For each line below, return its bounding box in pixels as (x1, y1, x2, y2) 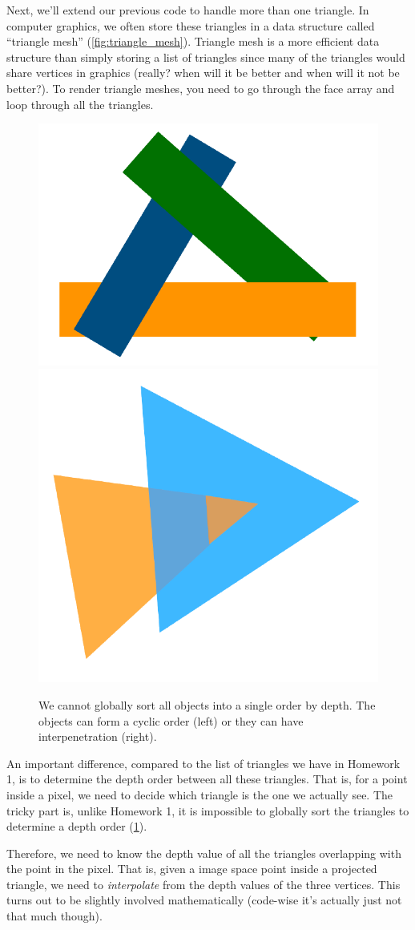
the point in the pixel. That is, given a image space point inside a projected (6, 860, 377, 877)
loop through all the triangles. (6, 95, 154, 112)
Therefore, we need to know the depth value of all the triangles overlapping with (6, 844, 401, 861)
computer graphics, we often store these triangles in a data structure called (6, 17, 375, 34)
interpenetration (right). (38, 728, 157, 745)
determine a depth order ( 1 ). (6, 818, 147, 835)
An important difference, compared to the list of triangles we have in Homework (6, 754, 401, 771)
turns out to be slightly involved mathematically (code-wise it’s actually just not (6, 892, 402, 908)
